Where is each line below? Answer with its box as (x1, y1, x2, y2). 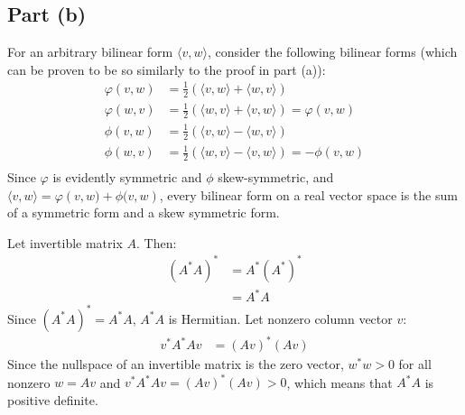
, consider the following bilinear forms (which (207, 42, 458, 61)
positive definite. (7, 391, 98, 410)
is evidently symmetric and (52, 167, 202, 186)
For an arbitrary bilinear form (7, 42, 173, 61)
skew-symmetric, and (218, 167, 334, 186)
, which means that (286, 373, 393, 392)
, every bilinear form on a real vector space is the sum (159, 185, 458, 204)
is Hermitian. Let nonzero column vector (168, 309, 393, 327)
